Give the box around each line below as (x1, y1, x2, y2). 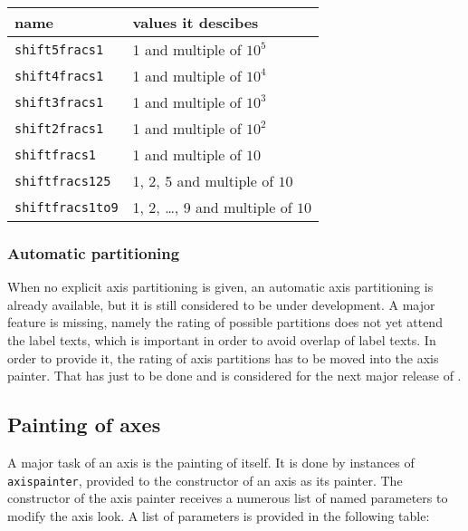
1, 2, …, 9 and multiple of (132, 197, 292, 217)
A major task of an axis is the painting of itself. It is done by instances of (7, 452, 415, 471)
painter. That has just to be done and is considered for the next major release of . (7, 366, 462, 385)
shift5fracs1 (14, 42, 104, 57)
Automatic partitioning (7, 241, 180, 264)
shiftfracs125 (14, 173, 111, 188)
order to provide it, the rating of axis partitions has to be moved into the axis (7, 348, 439, 367)
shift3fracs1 (14, 94, 104, 110)
